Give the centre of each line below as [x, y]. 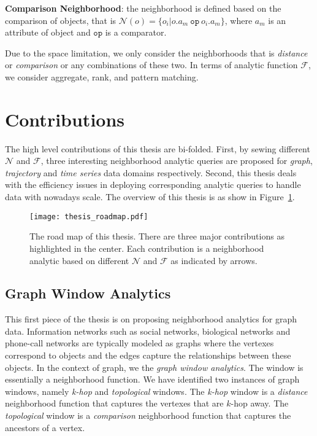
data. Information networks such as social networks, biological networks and [148, 331]
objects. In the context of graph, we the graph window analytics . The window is [154, 367]
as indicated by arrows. [214, 260]
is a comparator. [136, 32]
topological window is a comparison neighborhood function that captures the [148, 415]
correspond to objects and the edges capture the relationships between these [148, 355]
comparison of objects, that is [61, 20]
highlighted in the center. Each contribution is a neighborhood [147, 248]
